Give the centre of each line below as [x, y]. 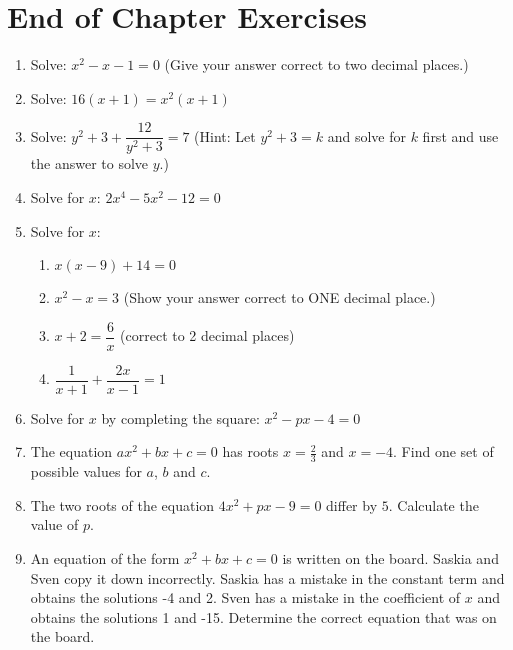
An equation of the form [105, 558]
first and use [460, 135]
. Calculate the [433, 504]
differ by [352, 504]
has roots [250, 451]
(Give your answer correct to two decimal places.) [316, 64]
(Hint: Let [225, 135]
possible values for [86, 471]
